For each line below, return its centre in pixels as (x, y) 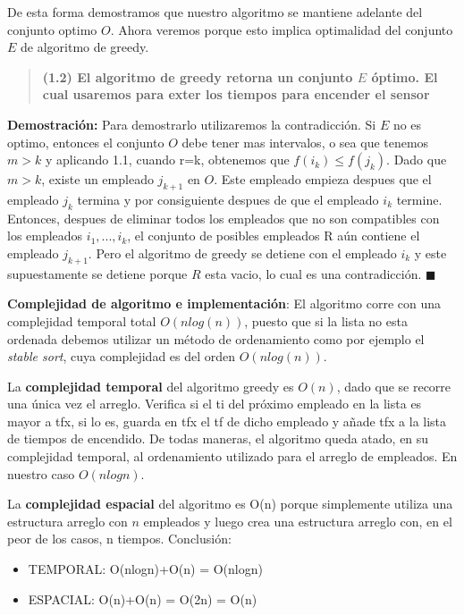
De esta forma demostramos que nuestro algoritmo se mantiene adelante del (215, 12)
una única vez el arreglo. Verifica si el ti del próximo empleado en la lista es (215, 404)
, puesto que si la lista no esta (326, 320)
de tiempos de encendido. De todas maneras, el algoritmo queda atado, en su (218, 438)
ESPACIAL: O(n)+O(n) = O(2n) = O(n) (143, 598)
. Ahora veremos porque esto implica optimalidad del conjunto (282, 29)
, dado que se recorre (394, 386)
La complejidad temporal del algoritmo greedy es (151, 386)
